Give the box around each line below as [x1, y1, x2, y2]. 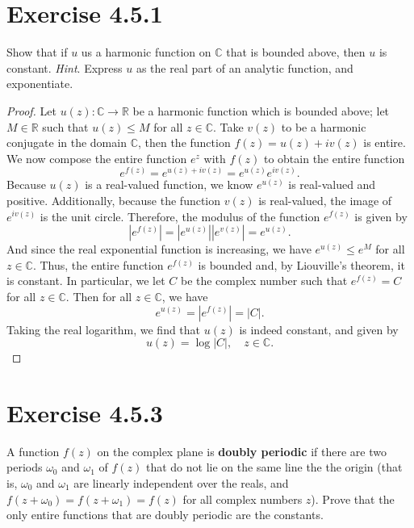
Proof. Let [6, 102, 56, 119]
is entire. [363, 134, 406, 151]
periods [6, 459, 43, 476]
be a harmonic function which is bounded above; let [132, 102, 390, 119]
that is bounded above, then [226, 44, 366, 61]
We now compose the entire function [6, 149, 187, 166]
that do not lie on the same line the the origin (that [145, 459, 403, 476]
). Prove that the [311, 490, 395, 507]
